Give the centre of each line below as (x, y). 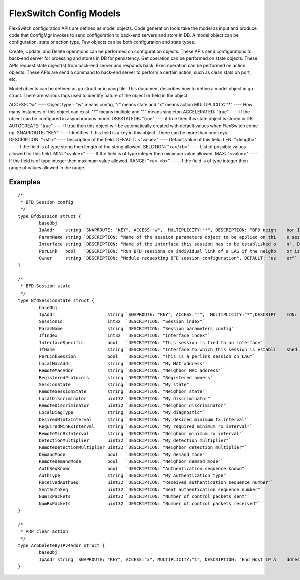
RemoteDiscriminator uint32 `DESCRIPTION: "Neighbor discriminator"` (134, 405)
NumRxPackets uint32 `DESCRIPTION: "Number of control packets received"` (150, 504)
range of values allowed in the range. (47, 167)
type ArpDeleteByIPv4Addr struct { (62, 545)
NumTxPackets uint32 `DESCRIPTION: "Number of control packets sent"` (144, 497)
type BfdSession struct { (50, 216)
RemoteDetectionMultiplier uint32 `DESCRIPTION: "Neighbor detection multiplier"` (143, 448)
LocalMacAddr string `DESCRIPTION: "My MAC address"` (123, 363)
